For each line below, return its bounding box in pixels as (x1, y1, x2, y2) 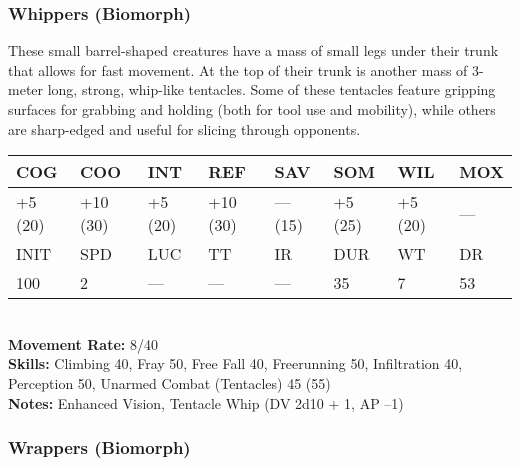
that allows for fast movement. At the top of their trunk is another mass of (8, 59, 468, 80)
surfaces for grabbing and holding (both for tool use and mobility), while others (8, 99, 496, 119)
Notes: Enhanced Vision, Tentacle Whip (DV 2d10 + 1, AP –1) (8, 392, 404, 413)
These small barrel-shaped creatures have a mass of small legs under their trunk (8, 40, 499, 61)
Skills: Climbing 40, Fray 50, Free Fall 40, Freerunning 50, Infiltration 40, (8, 353, 463, 374)
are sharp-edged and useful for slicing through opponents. (8, 118, 361, 139)
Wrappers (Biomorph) (8, 435, 191, 460)
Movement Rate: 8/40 (8, 333, 158, 354)
